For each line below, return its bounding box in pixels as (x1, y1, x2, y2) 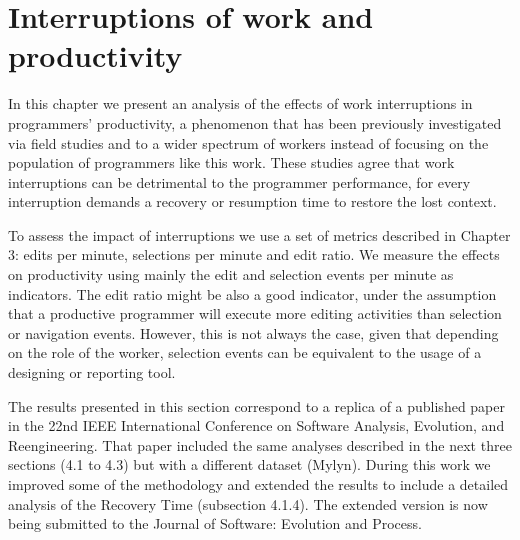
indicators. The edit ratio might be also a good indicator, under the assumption (8, 283, 497, 304)
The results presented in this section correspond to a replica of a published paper (8, 395, 505, 416)
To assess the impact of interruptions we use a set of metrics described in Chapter (8, 224, 511, 245)
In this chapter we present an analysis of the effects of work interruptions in (8, 93, 473, 114)
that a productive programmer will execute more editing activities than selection (8, 303, 502, 324)
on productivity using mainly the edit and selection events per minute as (8, 264, 454, 285)
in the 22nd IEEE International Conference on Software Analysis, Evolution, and (8, 415, 505, 436)
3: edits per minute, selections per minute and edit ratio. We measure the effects (8, 244, 500, 265)
